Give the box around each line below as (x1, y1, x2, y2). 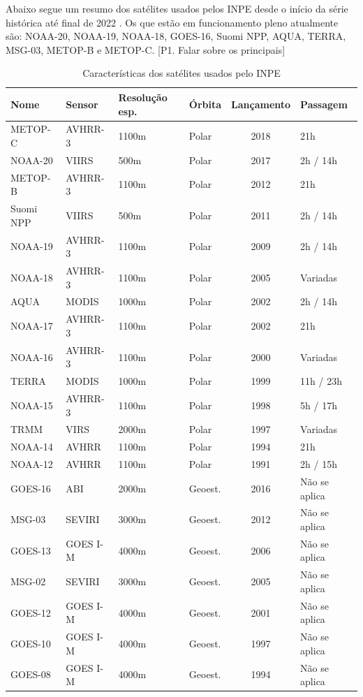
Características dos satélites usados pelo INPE (82, 66, 281, 80)
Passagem (300, 96, 348, 111)
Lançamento (231, 96, 291, 111)
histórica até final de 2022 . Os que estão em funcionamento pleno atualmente (6, 15, 339, 29)
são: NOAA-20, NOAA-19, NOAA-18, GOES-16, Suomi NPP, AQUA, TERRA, (6, 29, 346, 43)
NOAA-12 (10, 457, 53, 471)
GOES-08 (10, 667, 51, 682)
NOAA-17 (10, 318, 53, 333)
